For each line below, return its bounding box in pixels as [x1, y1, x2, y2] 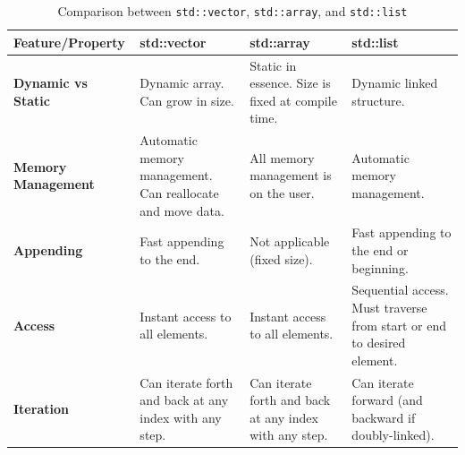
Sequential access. [351, 280, 449, 299]
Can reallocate [139, 183, 219, 202]
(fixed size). [249, 249, 313, 268]
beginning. [351, 258, 409, 277]
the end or [351, 240, 409, 259]
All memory [249, 148, 315, 167]
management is [249, 166, 332, 185]
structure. [351, 90, 405, 109]
